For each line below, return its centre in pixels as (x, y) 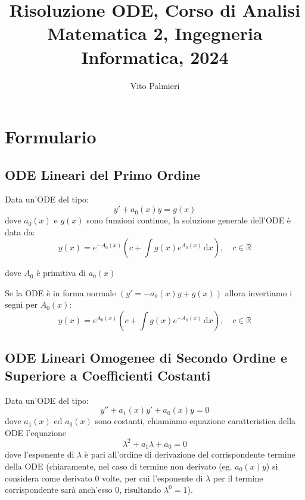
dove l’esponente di (40, 454)
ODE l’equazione (36, 432)
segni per (21, 304)
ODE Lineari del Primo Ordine (103, 174)
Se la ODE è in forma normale (60, 292)
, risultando (140, 490)
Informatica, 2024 (155, 56)
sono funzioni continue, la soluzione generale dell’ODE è (189, 220)
